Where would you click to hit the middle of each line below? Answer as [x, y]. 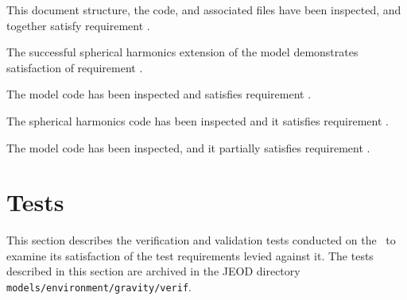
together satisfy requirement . [78, 25]
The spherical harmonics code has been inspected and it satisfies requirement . [198, 120]
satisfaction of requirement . [75, 67]
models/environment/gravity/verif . [99, 287]
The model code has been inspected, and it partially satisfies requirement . [188, 147]
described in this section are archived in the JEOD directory [153, 271]
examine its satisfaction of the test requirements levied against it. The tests [190, 255]
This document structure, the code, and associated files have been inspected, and [204, 10]
